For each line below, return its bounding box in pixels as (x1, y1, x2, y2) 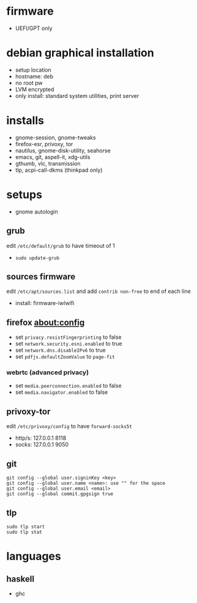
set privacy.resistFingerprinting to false (15, 333, 122, 341)
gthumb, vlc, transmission (15, 160, 81, 167)
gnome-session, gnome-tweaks (15, 133, 96, 141)
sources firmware (6, 271, 75, 282)
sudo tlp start (6, 523, 45, 530)
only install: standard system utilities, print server (15, 92, 139, 99)
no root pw (15, 79, 43, 86)
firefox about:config (6, 317, 85, 328)
